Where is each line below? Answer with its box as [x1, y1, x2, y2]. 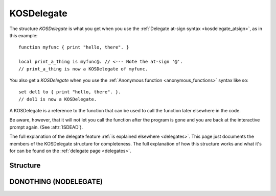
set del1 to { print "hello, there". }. [18, 89, 121, 95]
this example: [9, 32, 38, 38]
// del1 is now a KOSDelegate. [18, 96, 97, 102]
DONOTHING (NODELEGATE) [9, 177, 103, 186]
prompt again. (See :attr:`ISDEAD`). [9, 124, 83, 130]
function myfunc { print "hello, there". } [18, 44, 129, 51]
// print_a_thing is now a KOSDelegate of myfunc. [18, 66, 148, 71]
